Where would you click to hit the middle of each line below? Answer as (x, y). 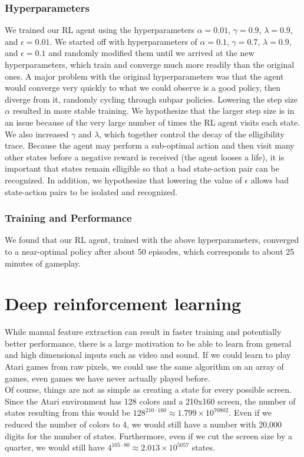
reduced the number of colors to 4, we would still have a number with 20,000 (143, 424)
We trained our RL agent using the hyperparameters (100, 30)
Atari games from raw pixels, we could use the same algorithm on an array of (144, 366)
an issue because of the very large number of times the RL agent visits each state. (153, 122)
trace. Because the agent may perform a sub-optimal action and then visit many (150, 145)
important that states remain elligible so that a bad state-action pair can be (142, 168)
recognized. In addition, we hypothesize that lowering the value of (123, 180)
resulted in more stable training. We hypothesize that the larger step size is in (153, 111)
